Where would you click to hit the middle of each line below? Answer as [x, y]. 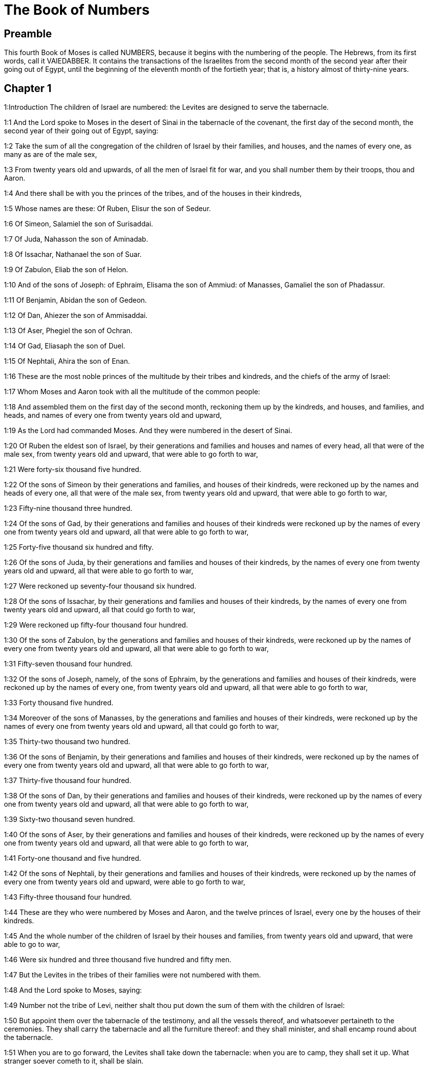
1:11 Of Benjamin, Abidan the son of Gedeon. [76, 300]
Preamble [28, 33]
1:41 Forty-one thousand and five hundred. [73, 858]
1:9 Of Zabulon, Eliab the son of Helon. [66, 270]
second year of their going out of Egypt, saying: [81, 131]
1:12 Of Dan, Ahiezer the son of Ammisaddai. [76, 315]
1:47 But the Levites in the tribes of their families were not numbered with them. [133, 975]
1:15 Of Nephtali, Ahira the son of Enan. [67, 361]
